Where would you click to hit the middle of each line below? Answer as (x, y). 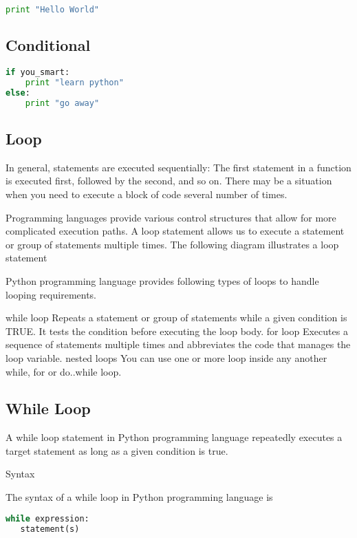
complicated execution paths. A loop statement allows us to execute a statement (175, 231)
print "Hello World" (53, 10)
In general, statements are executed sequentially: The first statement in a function (178, 167)
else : (18, 93)
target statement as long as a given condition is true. (117, 450)
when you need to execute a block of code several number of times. (147, 194)
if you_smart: (38, 73)
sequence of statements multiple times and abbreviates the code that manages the (178, 344)
